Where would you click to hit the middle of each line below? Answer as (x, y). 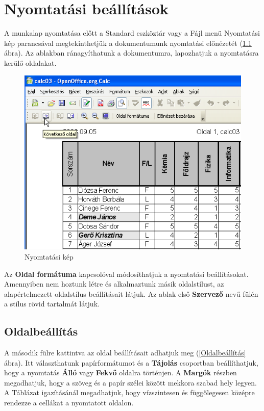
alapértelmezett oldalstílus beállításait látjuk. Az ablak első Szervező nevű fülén (131, 293)
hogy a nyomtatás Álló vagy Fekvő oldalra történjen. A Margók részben (121, 373)
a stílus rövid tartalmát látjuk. (52, 304)
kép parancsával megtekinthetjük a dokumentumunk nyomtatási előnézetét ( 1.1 (128, 43)
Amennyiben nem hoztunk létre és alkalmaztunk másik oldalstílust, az (114, 284)
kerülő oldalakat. (30, 62)
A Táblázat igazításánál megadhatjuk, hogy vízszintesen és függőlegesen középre (129, 392)
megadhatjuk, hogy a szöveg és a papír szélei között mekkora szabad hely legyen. (130, 382)
